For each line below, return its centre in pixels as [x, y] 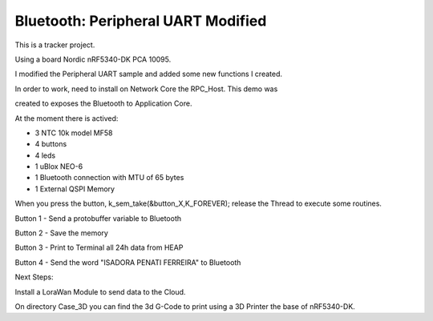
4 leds [45, 155]
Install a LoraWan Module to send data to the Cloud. [100, 291]
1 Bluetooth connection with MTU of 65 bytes [109, 178]
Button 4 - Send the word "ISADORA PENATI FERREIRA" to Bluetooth [128, 262]
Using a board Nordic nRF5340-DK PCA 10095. [93, 59]
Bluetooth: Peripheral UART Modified [141, 21]
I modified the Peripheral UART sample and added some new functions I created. [149, 74]
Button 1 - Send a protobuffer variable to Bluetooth [98, 218]
